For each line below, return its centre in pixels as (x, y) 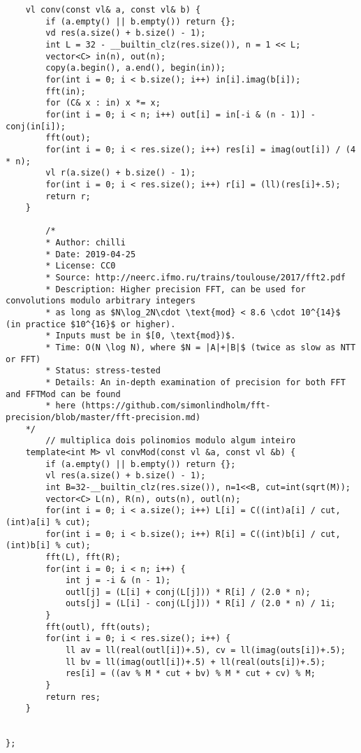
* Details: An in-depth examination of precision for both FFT (196, 382)
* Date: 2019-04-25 (91, 254)
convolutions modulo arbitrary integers (101, 301)
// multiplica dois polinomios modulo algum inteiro (171, 441)
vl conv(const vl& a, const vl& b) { (113, 10)
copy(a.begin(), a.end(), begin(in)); (135, 68)
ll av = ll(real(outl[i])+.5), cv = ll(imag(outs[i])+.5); (205, 651)
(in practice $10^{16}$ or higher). (91, 324)
